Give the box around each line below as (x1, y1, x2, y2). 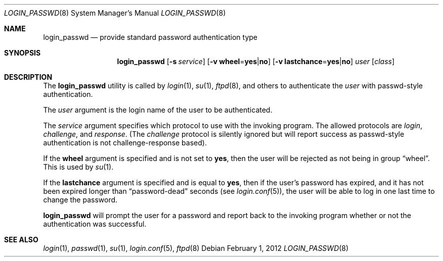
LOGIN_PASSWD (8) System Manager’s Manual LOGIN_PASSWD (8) (4, 9, 226, 17)
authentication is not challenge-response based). (43, 138, 207, 147)
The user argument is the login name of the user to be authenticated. (43, 106, 273, 114)
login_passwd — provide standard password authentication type (43, 33, 258, 41)
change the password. (43, 195, 118, 204)
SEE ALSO (4, 235, 38, 244)
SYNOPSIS (4, 48, 41, 57)
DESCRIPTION (4, 73, 53, 81)
